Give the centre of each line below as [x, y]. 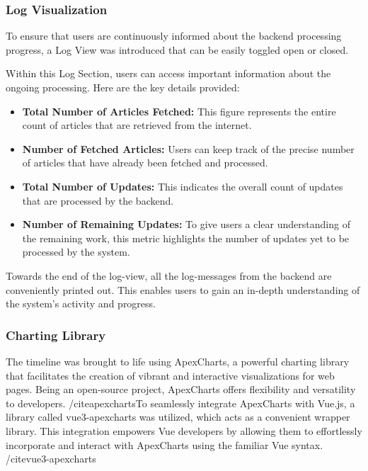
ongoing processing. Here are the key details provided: [123, 87]
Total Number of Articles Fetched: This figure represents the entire [179, 111]
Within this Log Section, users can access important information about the [168, 73]
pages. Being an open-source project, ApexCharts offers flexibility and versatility [181, 389]
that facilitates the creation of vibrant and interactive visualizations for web [170, 375]
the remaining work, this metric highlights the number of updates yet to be [186, 238]
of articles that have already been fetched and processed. [145, 163]
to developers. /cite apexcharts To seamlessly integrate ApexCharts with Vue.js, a [180, 403]
